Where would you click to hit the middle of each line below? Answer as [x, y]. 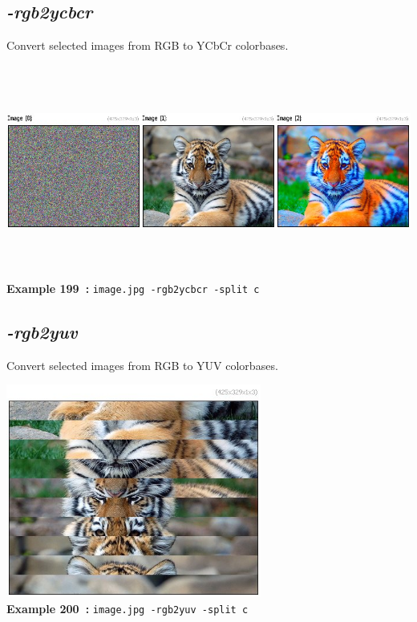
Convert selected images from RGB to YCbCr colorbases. [148, 45]
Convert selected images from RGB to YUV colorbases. [142, 365]
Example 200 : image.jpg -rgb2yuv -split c [128, 608]
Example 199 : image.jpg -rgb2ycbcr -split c [133, 288]
